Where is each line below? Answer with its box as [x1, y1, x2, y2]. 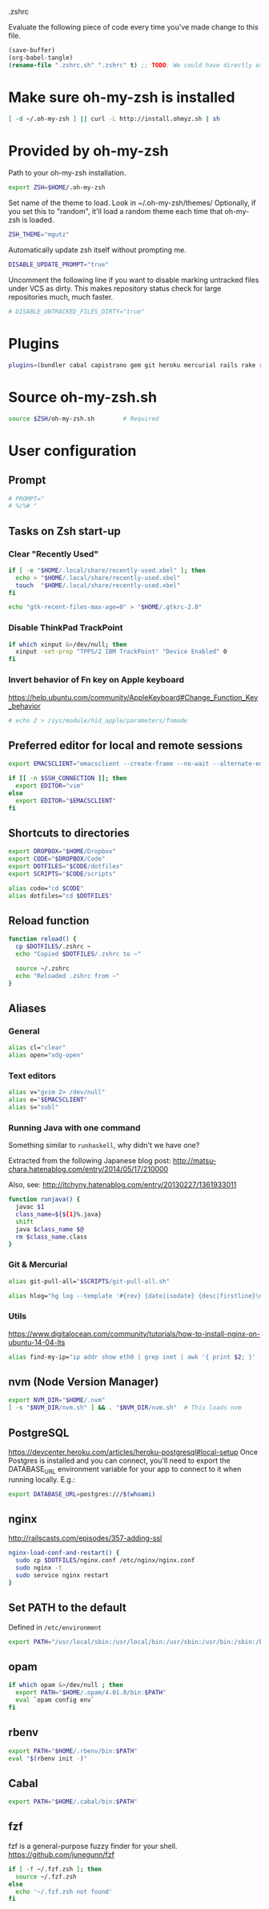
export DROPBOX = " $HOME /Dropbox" [8, 848, 116, 856]
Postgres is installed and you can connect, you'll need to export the [8, 1456, 231, 1465]
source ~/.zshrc [15, 965, 70, 973]
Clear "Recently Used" [8, 548, 98, 559]
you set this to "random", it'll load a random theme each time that [8, 207, 223, 216]
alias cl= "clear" [8, 1044, 66, 1052]
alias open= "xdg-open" [8, 1051, 84, 1060]
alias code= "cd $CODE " [8, 884, 84, 892]
